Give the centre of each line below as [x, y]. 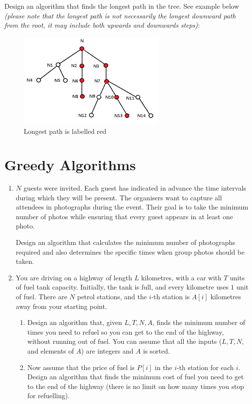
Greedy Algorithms [70, 165]
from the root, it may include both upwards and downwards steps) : [102, 25]
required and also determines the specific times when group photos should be [130, 251]
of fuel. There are [41, 297]
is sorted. [157, 351]
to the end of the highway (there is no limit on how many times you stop [136, 386]
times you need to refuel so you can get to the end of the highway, [126, 331]
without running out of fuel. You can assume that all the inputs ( [125, 341]
